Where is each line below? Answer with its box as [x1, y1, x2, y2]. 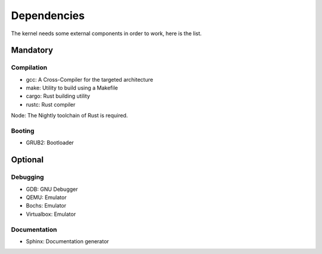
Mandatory [11, 45, 54, 55]
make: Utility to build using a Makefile [26, 84, 119, 92]
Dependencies [11, 9, 85, 22]
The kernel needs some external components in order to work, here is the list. [11, 30, 202, 37]
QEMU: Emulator [26, 194, 67, 201]
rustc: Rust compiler [26, 101, 76, 108]
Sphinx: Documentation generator [26, 237, 110, 244]
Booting [11, 127, 35, 135]
